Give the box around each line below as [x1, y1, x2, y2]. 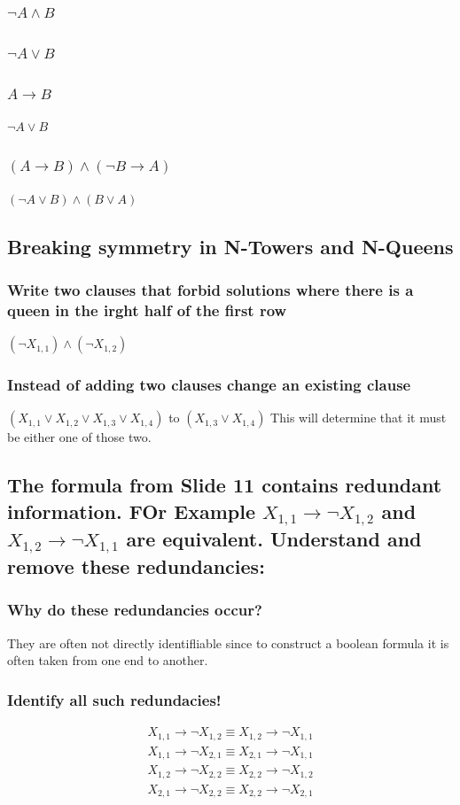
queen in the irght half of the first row [7, 298, 287, 321]
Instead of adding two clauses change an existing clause [7, 374, 411, 396]
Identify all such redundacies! [7, 688, 222, 710]
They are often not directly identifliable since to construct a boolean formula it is [7, 633, 449, 652]
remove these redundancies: [7, 553, 265, 580]
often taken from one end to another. [7, 651, 208, 670]
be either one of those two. [7, 428, 152, 446]
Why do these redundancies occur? [7, 599, 262, 621]
